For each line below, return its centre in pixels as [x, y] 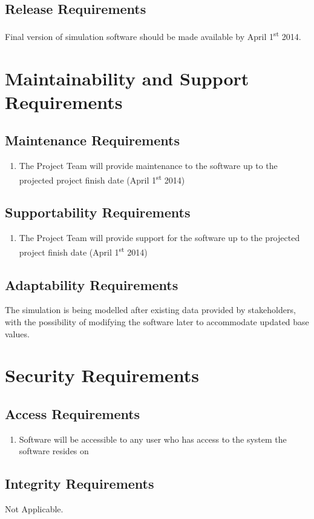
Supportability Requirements [98, 212]
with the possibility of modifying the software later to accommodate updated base [157, 321]
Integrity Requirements [80, 484]
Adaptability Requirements [92, 284]
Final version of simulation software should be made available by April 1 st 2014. [153, 35]
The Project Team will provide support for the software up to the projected [159, 238]
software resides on [54, 451]
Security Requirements [102, 375]
